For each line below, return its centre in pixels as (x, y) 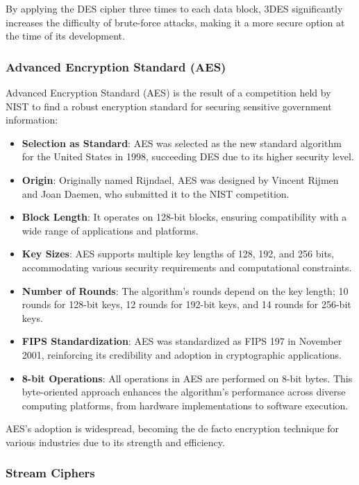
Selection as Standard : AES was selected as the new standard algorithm (182, 143)
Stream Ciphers (50, 473)
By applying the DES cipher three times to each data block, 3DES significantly (174, 8)
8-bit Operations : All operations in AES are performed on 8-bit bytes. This (187, 378)
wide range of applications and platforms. (110, 230)
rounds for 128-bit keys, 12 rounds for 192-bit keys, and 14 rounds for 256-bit (186, 304)
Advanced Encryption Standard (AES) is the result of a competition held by (168, 92)
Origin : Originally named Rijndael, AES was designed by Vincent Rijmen (180, 179)
